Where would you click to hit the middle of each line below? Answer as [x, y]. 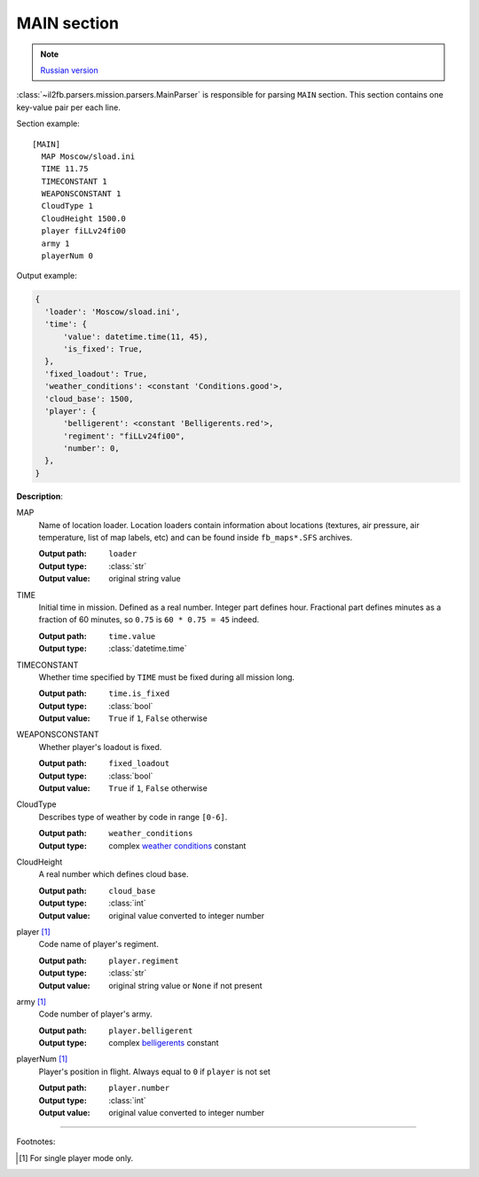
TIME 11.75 [65, 169]
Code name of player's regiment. [98, 944]
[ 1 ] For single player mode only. [76, 1157]
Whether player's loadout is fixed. [100, 746]
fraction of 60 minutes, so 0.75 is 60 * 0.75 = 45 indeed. [149, 620]
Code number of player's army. [95, 1014]
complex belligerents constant [164, 1043]
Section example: [48, 123]
